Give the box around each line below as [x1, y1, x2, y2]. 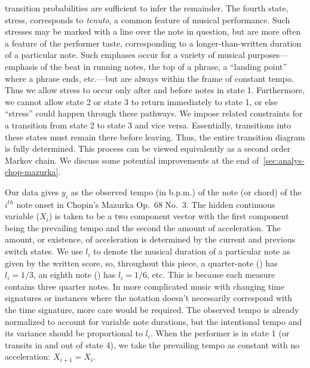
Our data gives [5, 185, 59, 198]
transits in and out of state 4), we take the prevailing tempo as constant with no [5, 338, 300, 351]
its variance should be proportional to [5, 327, 143, 339]
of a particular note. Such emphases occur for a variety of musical [5, 48, 245, 61]
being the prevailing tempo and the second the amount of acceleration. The [5, 221, 281, 234]
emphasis [5, 60, 38, 72]
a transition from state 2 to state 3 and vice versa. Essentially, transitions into [5, 118, 291, 131]
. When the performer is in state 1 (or [150, 327, 290, 339]
